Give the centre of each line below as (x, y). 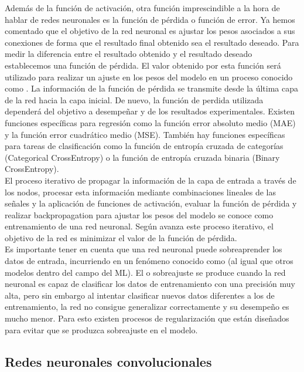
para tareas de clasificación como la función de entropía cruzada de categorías (144, 146)
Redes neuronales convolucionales (108, 361)
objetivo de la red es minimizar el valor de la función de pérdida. (121, 237)
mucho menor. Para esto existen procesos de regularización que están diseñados (147, 318)
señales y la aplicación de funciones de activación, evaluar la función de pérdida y (151, 203)
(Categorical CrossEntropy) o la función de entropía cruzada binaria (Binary (142, 157)
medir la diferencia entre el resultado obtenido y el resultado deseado (129, 54)
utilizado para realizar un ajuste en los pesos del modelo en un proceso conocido (149, 77)
